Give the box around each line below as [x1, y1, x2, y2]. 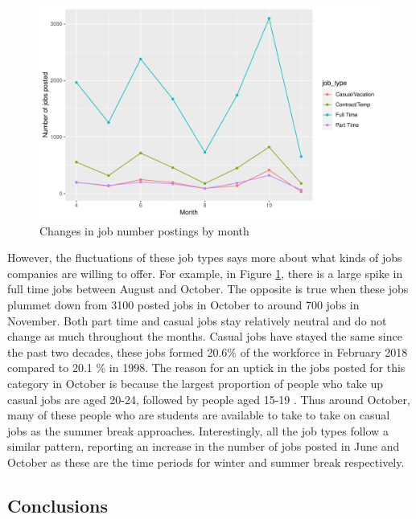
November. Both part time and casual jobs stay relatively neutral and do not [7, 312, 387, 329]
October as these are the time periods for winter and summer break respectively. [7, 453, 405, 470]
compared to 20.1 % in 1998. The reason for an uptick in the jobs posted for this [7, 359, 406, 376]
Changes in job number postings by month [39, 222, 249, 239]
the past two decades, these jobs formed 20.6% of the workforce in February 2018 [7, 343, 408, 360]
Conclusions [7, 492, 109, 517]
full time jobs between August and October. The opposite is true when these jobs [7, 280, 409, 297]
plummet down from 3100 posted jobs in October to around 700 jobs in [7, 296, 360, 313]
